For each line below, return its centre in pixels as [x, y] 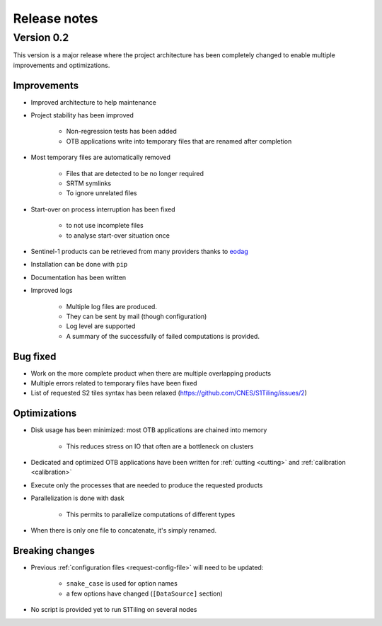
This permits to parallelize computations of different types [151, 514]
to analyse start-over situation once [118, 235]
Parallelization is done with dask [78, 498]
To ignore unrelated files [102, 193]
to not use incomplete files [105, 226]
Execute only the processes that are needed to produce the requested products [147, 485]
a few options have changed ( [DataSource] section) [144, 593]
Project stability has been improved [82, 115]
